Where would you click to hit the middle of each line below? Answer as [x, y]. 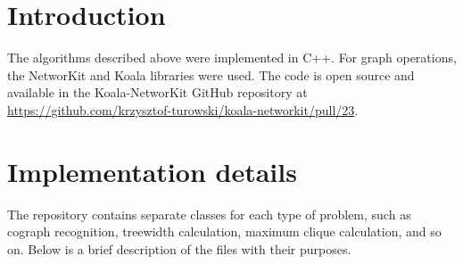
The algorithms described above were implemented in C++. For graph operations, [232, 58]
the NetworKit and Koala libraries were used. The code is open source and [211, 74]
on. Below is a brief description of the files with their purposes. [179, 248]
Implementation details [152, 171]
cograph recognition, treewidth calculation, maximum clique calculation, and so [224, 231]
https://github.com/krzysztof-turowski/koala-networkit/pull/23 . [183, 109]
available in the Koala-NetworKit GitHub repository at [157, 92]
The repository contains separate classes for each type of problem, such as [209, 214]
